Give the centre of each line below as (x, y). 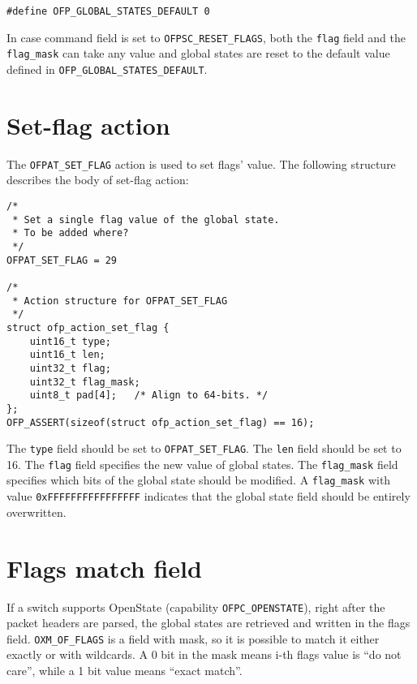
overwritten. (37, 512)
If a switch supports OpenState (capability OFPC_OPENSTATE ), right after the (196, 607)
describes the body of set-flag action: (98, 180)
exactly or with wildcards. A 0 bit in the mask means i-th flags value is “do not (204, 654)
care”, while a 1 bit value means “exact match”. (125, 670)
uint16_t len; (67, 355)
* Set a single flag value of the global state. (146, 219)
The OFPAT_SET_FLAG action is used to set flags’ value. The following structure (201, 163)
